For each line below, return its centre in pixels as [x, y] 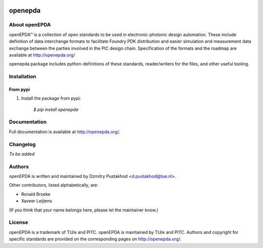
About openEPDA [30, 25]
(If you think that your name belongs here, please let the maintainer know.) [84, 210]
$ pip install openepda [56, 109]
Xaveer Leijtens [37, 201]
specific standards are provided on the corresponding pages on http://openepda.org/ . [95, 239]
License [19, 223]
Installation [23, 76]
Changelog [22, 144]
